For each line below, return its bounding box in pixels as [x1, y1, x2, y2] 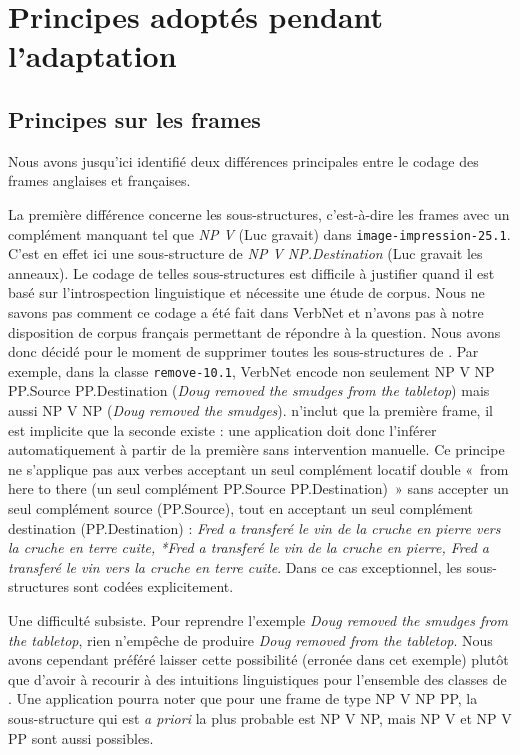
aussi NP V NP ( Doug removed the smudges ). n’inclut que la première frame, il [8, 400, 493, 421]
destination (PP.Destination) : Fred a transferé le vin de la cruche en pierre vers [8, 517, 501, 538]
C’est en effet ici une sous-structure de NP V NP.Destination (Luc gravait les [8, 243, 483, 264]
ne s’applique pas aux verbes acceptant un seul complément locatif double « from [8, 458, 509, 479]
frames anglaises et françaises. [8, 170, 191, 191]
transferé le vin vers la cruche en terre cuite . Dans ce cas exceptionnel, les [8, 556, 462, 577]
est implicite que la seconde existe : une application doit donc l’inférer [8, 419, 437, 440]
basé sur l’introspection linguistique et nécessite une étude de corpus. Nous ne [8, 282, 485, 303]
